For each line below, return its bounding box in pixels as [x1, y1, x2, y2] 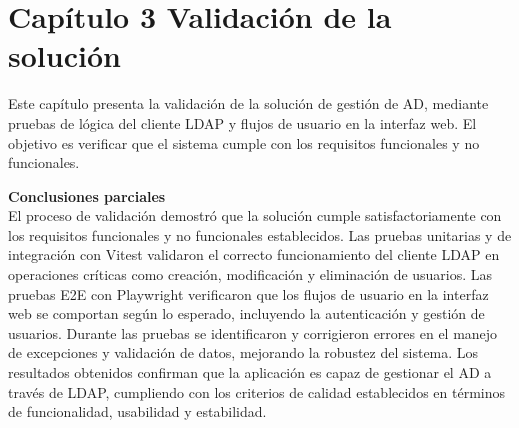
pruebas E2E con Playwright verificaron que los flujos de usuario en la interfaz [8, 283, 489, 304]
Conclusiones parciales [8, 185, 166, 206]
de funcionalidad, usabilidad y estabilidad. [8, 401, 267, 422]
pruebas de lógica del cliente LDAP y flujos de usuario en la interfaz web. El [8, 112, 477, 133]
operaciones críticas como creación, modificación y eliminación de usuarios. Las [8, 264, 493, 285]
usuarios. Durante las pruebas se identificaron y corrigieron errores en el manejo [8, 322, 498, 343]
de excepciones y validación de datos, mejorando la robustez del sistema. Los [8, 342, 479, 363]
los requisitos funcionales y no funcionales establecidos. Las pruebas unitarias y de [8, 224, 512, 245]
